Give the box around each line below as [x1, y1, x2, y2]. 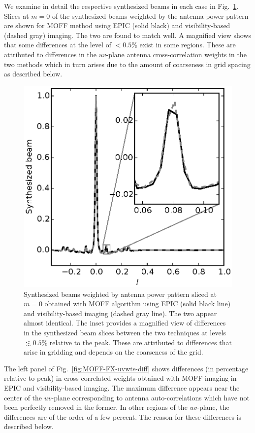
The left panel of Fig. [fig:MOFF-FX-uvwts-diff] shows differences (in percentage [4, 363, 249, 373]
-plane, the [197, 402, 229, 412]
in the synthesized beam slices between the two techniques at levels [24, 327, 226, 337]
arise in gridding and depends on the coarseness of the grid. [24, 347, 203, 357]
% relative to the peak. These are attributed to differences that [41, 337, 232, 347]
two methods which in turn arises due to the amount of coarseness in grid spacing [4, 59, 251, 69]
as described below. [4, 69, 63, 79]
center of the [4, 392, 42, 402]
